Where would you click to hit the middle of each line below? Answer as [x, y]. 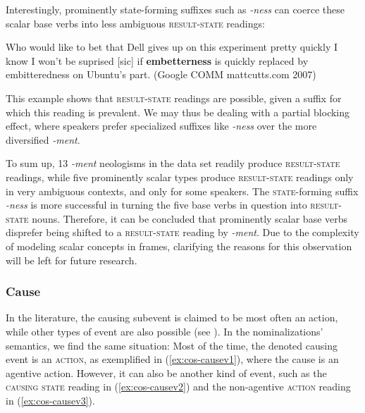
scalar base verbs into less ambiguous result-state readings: [135, 23]
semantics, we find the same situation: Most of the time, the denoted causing [172, 345]
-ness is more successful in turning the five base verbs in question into [156, 205]
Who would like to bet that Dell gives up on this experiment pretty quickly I [172, 47]
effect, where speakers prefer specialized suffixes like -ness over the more [161, 126]
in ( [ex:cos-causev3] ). [50, 400]
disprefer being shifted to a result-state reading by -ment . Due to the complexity [182, 232]
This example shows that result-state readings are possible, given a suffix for [174, 98]
